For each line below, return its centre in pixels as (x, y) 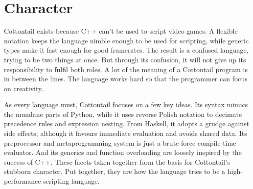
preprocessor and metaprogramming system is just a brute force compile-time (120, 142)
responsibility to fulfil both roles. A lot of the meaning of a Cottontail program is (126, 69)
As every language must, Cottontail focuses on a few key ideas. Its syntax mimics (126, 104)
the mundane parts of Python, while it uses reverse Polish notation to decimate (123, 114)
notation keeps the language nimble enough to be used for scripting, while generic (126, 40)
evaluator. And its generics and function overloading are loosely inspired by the (123, 152)
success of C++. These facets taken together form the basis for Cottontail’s (117, 161)
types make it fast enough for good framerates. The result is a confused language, (126, 50)
